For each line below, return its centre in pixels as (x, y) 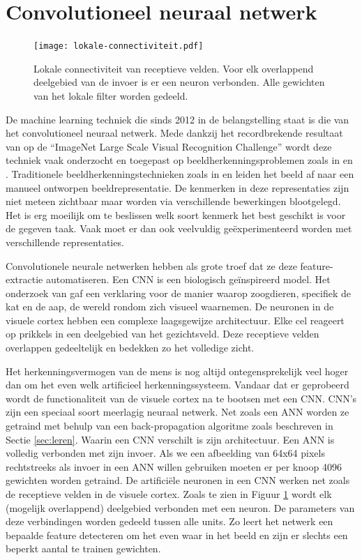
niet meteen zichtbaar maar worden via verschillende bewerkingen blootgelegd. (173, 201)
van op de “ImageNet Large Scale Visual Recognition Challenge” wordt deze (169, 146)
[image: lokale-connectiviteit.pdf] (119, 46)
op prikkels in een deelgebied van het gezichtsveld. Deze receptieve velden (163, 334)
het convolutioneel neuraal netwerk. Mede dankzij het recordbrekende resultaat (174, 133)
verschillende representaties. (65, 242)
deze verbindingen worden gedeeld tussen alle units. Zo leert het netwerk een (169, 521)
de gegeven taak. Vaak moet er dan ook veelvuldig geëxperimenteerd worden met (179, 228)
